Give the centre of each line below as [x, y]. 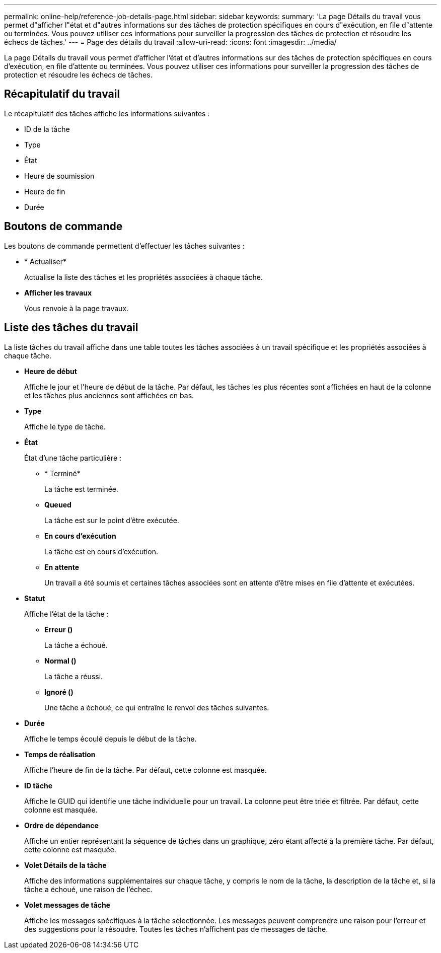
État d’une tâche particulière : [73, 458]
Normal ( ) [60, 661]
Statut [35, 598]
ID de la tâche [47, 129]
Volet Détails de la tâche [65, 865]
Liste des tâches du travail [71, 328]
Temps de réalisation [60, 754]
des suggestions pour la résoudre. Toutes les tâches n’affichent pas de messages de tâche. [176, 929]
